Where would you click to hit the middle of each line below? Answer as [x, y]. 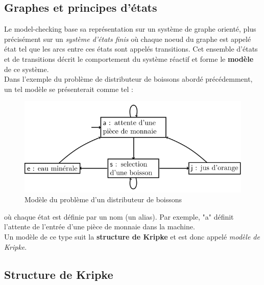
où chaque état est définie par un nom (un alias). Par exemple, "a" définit [119, 216]
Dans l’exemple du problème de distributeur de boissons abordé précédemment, [128, 79]
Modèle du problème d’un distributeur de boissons [103, 199]
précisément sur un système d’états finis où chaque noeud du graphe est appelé [128, 39]
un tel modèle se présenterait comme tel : [69, 89]
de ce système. [27, 69]
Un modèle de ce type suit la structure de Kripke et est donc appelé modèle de [132, 236]
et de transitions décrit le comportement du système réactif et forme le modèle [129, 58]
